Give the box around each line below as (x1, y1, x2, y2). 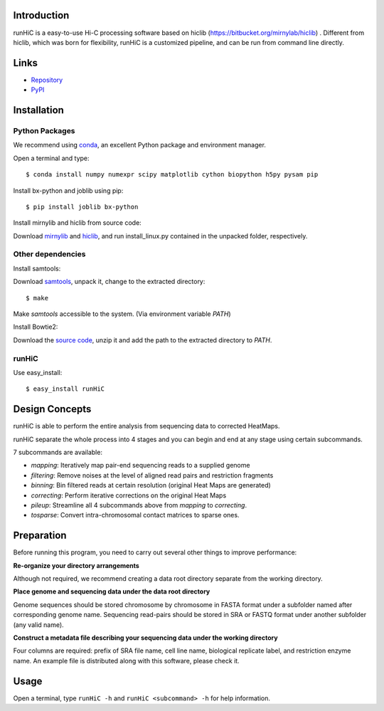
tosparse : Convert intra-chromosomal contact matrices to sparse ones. (31, 511, 240, 520)
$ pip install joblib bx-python (26, 203, 139, 211)
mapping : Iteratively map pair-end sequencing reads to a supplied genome (31, 461, 250, 470)
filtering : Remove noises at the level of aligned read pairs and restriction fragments (31, 470, 274, 480)
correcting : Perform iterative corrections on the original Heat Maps (31, 491, 227, 500)
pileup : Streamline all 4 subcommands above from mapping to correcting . (31, 500, 247, 509)
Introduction (13, 9, 70, 21)
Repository (31, 75, 63, 84)
